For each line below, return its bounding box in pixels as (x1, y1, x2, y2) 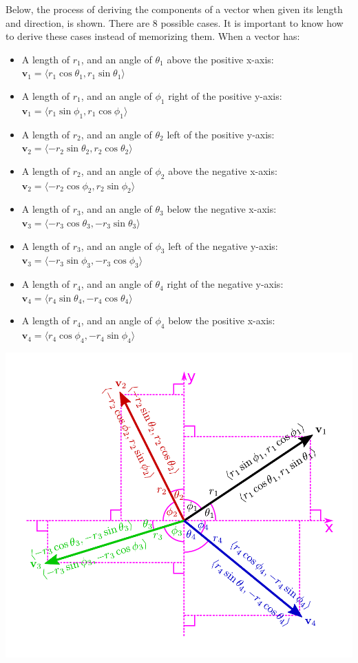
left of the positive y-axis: (167, 127, 275, 141)
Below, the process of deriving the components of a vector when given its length (6, 2, 343, 16)
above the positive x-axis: (167, 52, 274, 66)
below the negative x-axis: (167, 202, 277, 216)
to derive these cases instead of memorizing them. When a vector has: (6, 29, 300, 43)
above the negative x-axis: (168, 163, 277, 178)
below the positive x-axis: (168, 313, 275, 328)
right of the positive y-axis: (168, 88, 282, 103)
